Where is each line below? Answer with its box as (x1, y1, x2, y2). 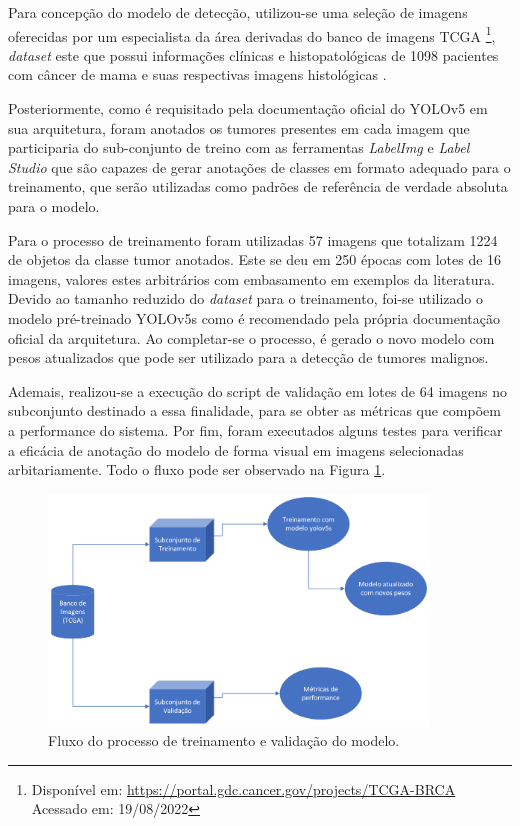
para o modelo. (8, 196, 100, 216)
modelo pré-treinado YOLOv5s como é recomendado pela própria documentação (8, 307, 501, 328)
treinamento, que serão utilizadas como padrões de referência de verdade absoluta (8, 176, 508, 197)
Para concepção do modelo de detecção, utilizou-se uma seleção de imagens (8, 2, 468, 22)
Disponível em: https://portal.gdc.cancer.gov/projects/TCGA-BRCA (31, 778, 456, 799)
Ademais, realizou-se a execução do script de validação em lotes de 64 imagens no (8, 380, 507, 401)
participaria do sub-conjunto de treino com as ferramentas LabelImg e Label (8, 137, 470, 158)
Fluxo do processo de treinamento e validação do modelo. (48, 730, 400, 751)
